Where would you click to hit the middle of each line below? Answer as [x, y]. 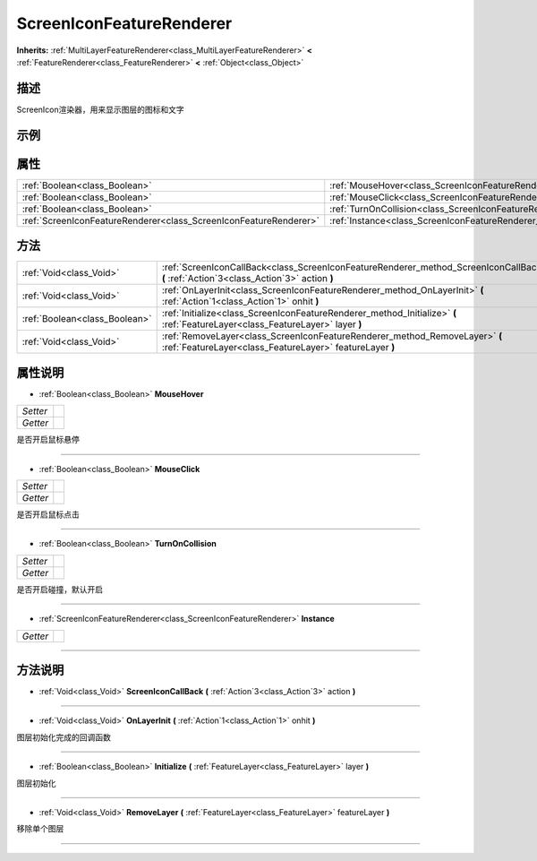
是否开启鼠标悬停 [48, 440]
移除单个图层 [40, 829]
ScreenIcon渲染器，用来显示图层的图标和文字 [101, 109]
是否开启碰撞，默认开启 [60, 589]
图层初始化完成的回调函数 [64, 737]
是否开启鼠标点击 [48, 514]
